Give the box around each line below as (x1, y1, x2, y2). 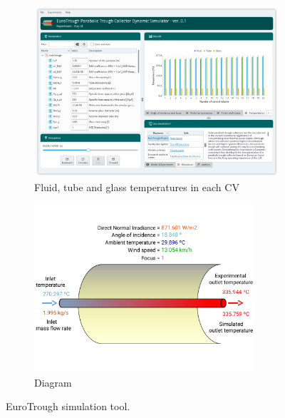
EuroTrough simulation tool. (6, 399, 130, 414)
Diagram (34, 374, 72, 389)
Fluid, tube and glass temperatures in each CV (34, 180, 239, 195)
